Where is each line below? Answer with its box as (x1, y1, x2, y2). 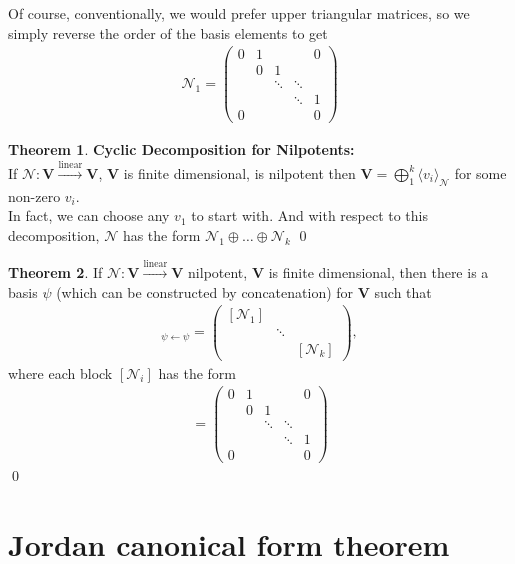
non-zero (8, 185, 61, 206)
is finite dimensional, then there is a (268, 262, 489, 283)
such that (374, 281, 432, 302)
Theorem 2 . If (8, 262, 103, 283)
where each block (8, 362, 113, 383)
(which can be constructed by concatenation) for (56, 281, 354, 302)
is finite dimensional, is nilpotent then (123, 162, 356, 183)
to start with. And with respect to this (191, 205, 429, 226)
